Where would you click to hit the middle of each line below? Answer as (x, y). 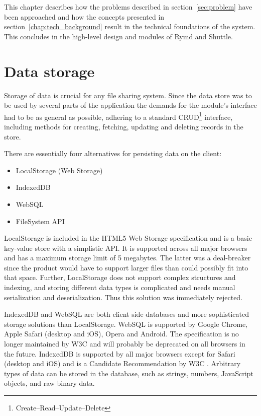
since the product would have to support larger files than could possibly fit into (126, 267)
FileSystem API (40, 221)
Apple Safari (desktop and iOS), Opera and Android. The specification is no (121, 334)
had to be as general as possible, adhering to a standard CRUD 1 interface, (118, 116)
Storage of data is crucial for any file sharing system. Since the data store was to (128, 95)
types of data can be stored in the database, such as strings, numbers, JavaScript (129, 373)
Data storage (49, 71)
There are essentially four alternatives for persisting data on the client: (113, 153)
